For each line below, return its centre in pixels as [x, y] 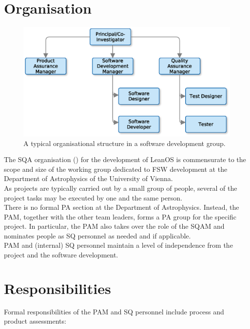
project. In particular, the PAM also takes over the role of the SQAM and [114, 226]
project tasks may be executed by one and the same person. [93, 197]
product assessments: [35, 321]
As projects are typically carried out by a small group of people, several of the [121, 188]
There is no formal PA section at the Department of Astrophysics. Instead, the [122, 207]
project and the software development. [61, 255]
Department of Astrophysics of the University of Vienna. [88, 178]
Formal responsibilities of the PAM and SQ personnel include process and [114, 311]
